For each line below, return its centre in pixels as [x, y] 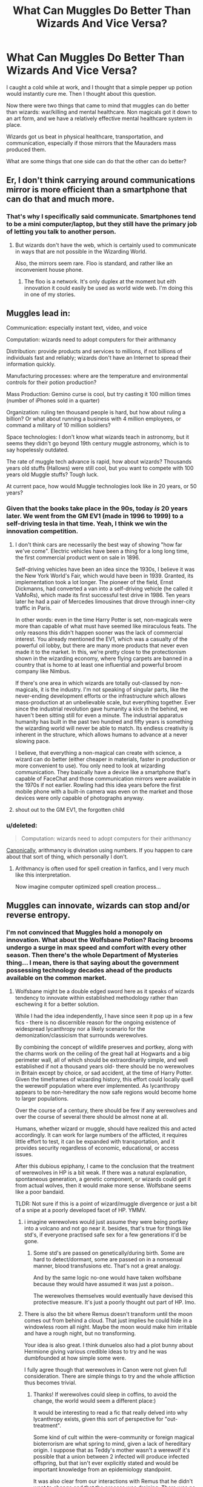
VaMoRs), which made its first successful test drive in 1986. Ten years [102, 595]
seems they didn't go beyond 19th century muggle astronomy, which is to [98, 443]
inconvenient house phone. [49, 269]
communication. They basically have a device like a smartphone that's [103, 772]
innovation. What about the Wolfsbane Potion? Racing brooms [100, 940]
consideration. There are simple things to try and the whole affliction [109, 1376]
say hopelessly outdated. [38, 450]
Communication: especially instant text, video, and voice [77, 328]
